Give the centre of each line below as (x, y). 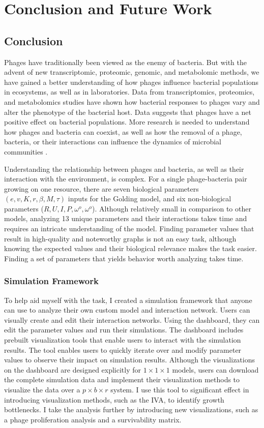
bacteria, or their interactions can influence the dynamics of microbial (113, 142)
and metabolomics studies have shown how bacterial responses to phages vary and (132, 101)
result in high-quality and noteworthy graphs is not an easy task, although (120, 238)
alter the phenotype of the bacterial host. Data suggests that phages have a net (128, 112)
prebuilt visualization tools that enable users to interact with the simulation (123, 340)
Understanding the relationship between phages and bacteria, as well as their (124, 169)
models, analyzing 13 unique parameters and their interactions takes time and (126, 218)
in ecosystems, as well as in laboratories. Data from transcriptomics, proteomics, (129, 92)
